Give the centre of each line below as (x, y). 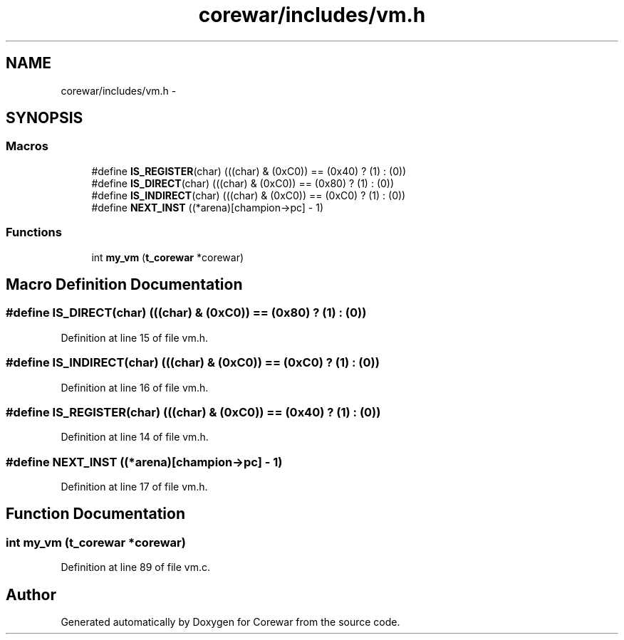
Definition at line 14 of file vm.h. (135, 437)
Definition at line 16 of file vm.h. (135, 387)
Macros (27, 146)
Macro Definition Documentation (124, 284)
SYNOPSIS (45, 118)
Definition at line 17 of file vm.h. (134, 487)
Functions (34, 232)
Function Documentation (95, 514)
